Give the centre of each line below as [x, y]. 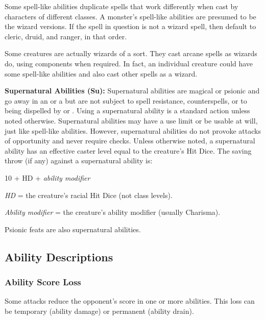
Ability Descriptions [59, 256]
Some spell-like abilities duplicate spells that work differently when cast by [122, 6]
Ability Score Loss [43, 281]
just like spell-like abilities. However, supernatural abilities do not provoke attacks [133, 130]
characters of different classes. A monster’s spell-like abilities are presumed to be [130, 16]
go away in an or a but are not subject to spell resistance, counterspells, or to [126, 100]
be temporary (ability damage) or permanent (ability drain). [99, 311]
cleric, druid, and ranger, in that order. [66, 36]
